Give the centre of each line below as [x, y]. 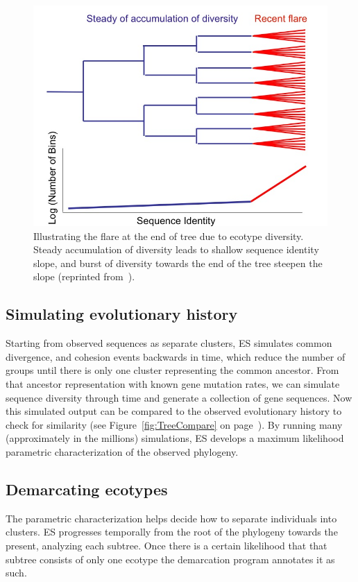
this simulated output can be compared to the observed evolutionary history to [174, 411]
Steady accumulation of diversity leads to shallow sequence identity [176, 249]
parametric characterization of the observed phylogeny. [122, 451]
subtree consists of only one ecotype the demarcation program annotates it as [170, 559]
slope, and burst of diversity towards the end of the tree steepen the [178, 263]
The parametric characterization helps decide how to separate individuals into [171, 518]
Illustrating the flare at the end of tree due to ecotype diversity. [169, 236]
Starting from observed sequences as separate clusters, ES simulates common [169, 343]
